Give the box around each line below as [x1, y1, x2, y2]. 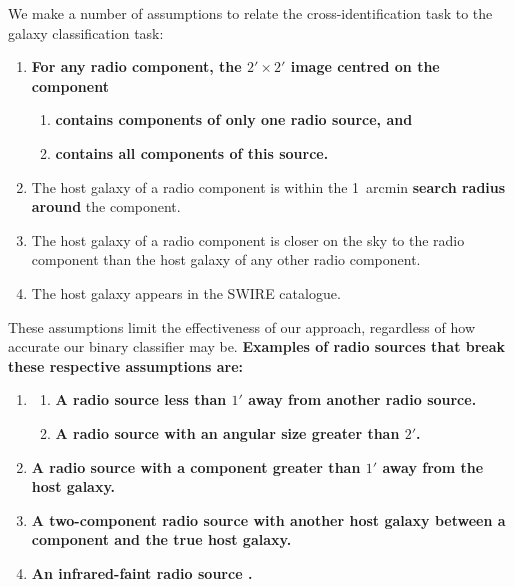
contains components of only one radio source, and [55, 109, 413, 130]
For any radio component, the [31, 56, 242, 77]
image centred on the [290, 56, 440, 77]
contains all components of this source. [55, 142, 329, 163]
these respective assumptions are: [8, 355, 244, 376]
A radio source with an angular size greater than [55, 422, 400, 443]
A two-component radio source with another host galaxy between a [31, 509, 506, 530]
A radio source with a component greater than [31, 456, 361, 477]
